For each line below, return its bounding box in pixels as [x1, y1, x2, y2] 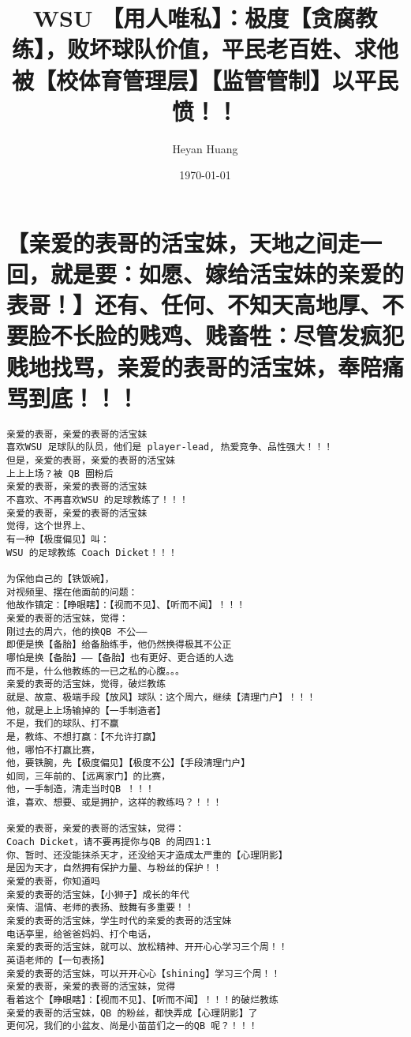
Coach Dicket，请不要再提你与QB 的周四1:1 [6, 836, 211, 848]
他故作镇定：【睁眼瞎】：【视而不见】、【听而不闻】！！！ [6, 599, 246, 611]
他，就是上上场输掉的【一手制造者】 [6, 704, 166, 716]
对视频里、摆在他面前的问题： [6, 586, 138, 598]
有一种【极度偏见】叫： [6, 534, 110, 545]
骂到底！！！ [6, 381, 140, 413]
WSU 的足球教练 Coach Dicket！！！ [6, 547, 177, 558]
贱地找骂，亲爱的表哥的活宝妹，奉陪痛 [6, 350, 405, 382]
